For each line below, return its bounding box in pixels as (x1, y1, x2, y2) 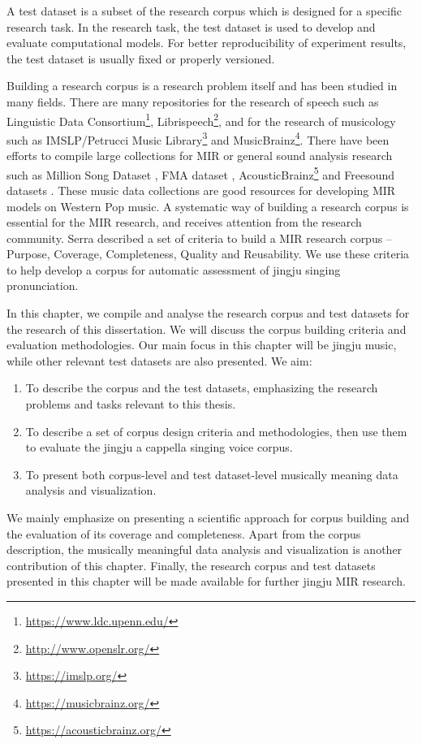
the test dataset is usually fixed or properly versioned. (6, 50, 275, 67)
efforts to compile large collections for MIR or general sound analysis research (6, 147, 393, 164)
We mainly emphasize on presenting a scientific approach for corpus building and (6, 509, 410, 526)
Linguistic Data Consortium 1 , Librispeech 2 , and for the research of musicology (6, 110, 396, 129)
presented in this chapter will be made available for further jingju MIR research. (6, 573, 406, 590)
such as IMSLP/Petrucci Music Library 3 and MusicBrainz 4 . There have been (6, 128, 390, 148)
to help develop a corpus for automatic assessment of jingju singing (6, 261, 341, 278)
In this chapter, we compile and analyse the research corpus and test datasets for (6, 305, 410, 322)
